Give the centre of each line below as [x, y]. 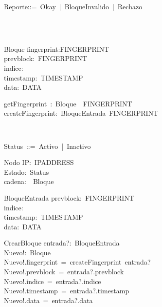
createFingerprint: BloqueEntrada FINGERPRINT [81, 113]
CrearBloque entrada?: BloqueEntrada [62, 243]
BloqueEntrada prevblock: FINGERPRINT [69, 197]
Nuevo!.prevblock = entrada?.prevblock [64, 272]
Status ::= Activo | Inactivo [47, 146]
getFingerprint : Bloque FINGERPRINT [68, 103]
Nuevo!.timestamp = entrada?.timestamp [67, 291]
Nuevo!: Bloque [27, 252]
